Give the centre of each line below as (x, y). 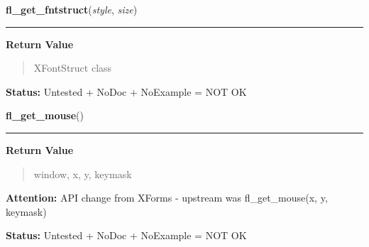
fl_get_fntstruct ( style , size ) (72, 9)
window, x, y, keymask (83, 174)
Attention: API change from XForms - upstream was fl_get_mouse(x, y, (167, 198)
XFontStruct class (73, 68)
